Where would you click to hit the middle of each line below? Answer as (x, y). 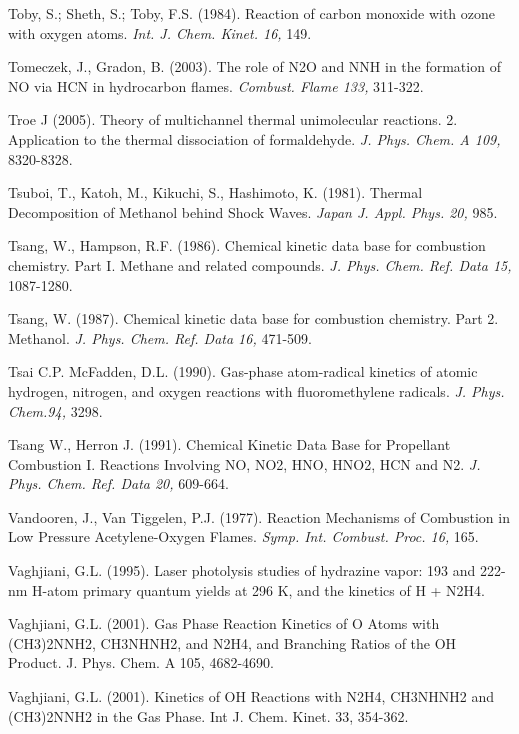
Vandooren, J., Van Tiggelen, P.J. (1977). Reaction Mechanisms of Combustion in (259, 516)
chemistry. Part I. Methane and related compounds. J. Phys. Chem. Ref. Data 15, (260, 264)
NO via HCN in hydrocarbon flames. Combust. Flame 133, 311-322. (216, 85)
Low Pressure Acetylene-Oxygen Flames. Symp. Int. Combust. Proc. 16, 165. (243, 536)
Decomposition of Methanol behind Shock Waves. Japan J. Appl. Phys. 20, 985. (253, 211)
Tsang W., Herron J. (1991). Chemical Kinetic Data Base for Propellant (229, 444)
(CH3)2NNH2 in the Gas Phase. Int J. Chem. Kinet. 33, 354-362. (208, 715)
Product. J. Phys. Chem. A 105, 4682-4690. (141, 662)
